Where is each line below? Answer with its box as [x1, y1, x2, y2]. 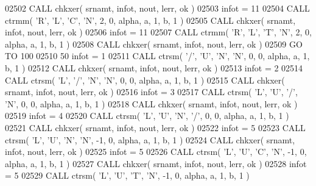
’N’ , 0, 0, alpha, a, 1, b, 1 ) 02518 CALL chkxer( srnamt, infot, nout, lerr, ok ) [5, 97, 298, 110]
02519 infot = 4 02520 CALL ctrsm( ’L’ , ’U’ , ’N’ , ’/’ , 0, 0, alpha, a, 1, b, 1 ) [5, 109, 289, 122]
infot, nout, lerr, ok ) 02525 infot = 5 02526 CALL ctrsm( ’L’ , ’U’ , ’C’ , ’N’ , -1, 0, [5, 145, 307, 158]
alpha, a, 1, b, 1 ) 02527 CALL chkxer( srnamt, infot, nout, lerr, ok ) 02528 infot [5, 157, 307, 170]
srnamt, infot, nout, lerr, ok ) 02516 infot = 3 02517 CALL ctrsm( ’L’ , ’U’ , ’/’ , [5, 85, 298, 98]
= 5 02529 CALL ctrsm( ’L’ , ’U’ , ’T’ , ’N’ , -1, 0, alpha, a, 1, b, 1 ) [5, 169, 250, 182]
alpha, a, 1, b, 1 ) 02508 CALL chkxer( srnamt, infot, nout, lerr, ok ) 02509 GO [5, 37, 303, 50]
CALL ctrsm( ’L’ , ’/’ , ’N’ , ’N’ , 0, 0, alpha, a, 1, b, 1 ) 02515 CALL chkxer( [5, 73, 285, 86]
